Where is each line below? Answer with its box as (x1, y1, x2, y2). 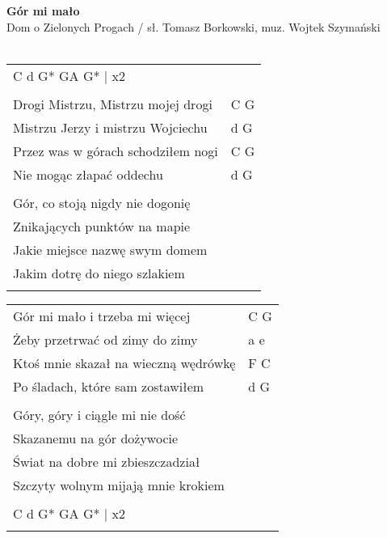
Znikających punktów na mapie (13, 216, 191, 235)
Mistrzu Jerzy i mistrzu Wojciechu (13, 117, 208, 137)
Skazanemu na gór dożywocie (13, 428, 179, 447)
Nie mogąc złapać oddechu (13, 164, 163, 184)
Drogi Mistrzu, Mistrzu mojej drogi (13, 94, 212, 113)
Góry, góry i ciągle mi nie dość (13, 405, 186, 424)
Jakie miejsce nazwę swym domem (13, 239, 208, 259)
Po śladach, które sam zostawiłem (13, 376, 204, 396)
